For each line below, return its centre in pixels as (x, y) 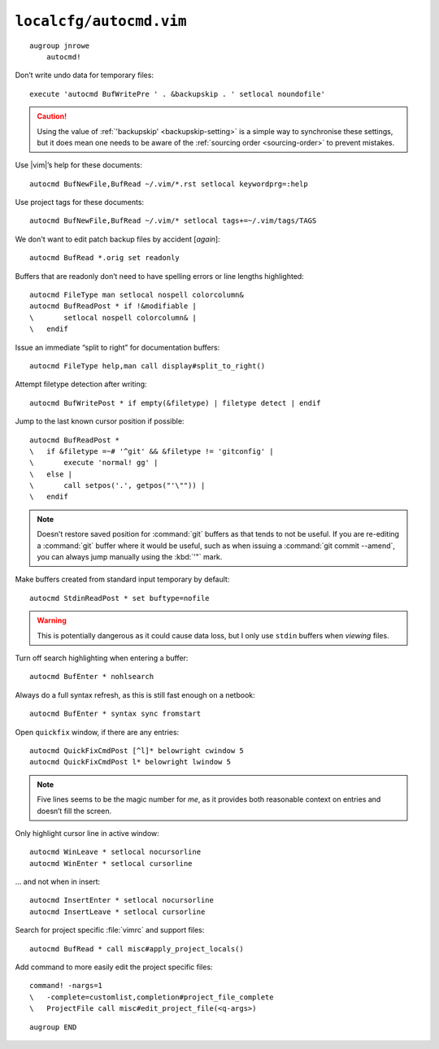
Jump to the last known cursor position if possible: (100, 421)
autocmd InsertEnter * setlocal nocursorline (122, 900)
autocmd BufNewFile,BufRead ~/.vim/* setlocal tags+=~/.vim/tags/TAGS (173, 221)
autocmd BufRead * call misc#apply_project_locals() (137, 949)
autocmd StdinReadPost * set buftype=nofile (120, 598)
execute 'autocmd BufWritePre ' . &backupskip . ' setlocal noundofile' (177, 94)
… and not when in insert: (58, 881)
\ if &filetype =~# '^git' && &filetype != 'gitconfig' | (152, 451)
